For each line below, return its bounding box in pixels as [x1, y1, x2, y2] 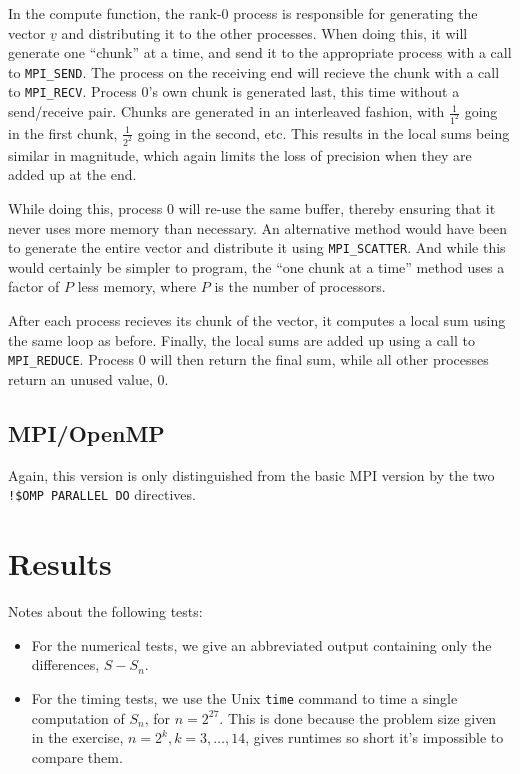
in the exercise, [31, 727, 124, 748]
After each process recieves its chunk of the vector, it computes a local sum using [8, 310, 506, 331]
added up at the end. [8, 164, 137, 185]
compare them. [31, 746, 123, 767]
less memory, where [77, 276, 197, 297]
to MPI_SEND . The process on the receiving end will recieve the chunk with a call [8, 61, 500, 82]
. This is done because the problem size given [219, 707, 497, 728]
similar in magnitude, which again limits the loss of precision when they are [8, 144, 472, 165]
